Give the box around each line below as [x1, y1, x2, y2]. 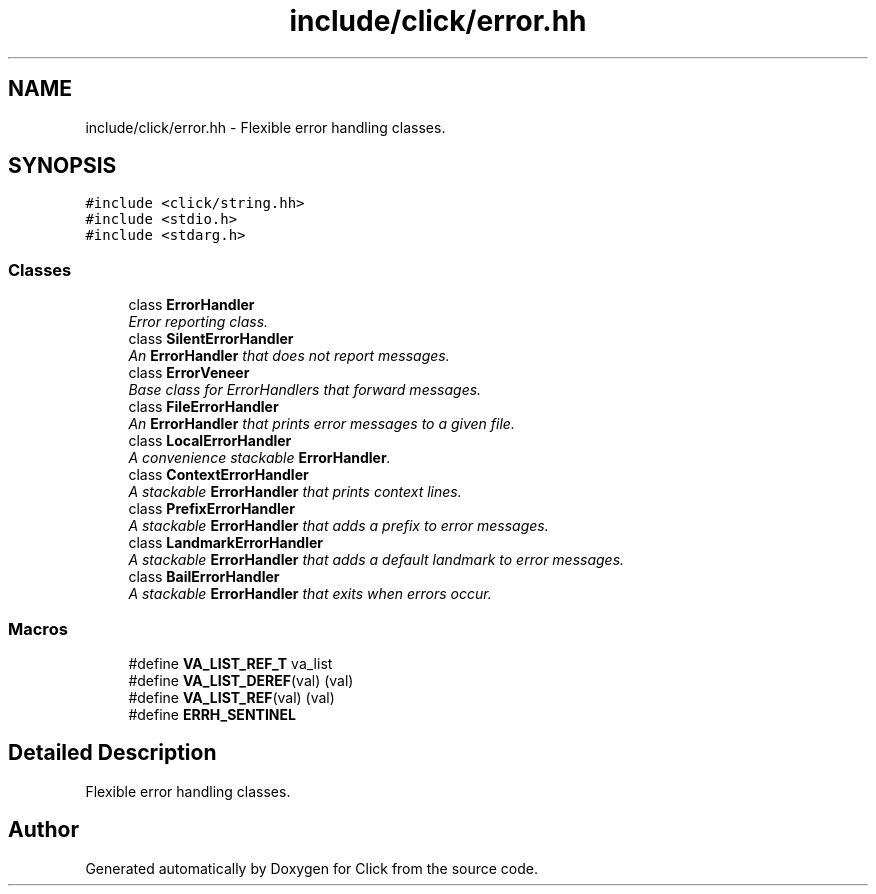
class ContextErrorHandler [128, 466, 309, 484]
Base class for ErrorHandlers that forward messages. [128, 381, 482, 399]
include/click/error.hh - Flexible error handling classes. [85, 118, 446, 136]
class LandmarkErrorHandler [128, 534, 324, 552]
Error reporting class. [128, 313, 269, 331]
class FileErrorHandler [128, 398, 279, 416]
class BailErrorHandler [128, 568, 280, 586]
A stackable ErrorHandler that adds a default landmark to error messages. [128, 551, 625, 569]
